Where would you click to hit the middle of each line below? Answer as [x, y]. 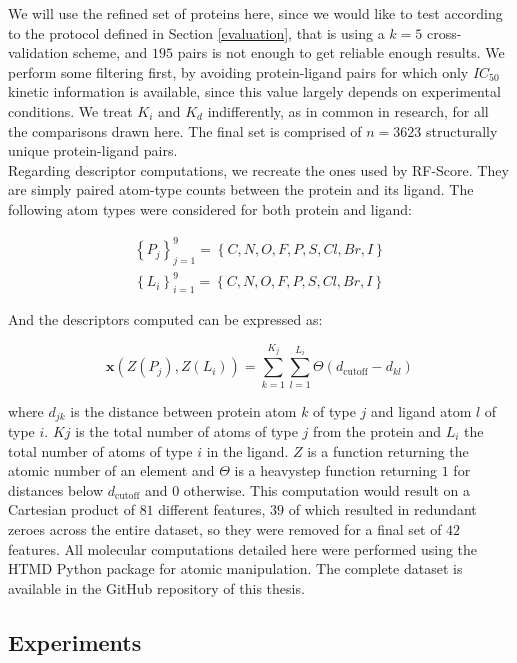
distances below [56, 489]
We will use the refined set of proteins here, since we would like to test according [255, 13]
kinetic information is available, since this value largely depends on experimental [254, 91]
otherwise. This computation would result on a [327, 489]
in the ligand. [247, 450]
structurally [462, 130]
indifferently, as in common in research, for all [348, 110]
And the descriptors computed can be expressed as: [165, 319]
